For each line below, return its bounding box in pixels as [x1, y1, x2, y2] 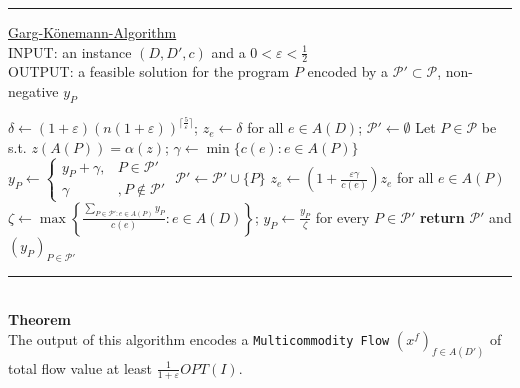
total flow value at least [8, 357, 152, 378]
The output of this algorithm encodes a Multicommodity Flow [8, 328, 390, 349]
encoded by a [307, 61, 389, 82]
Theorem [8, 309, 71, 330]
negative [8, 81, 59, 102]
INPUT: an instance [8, 41, 132, 62]
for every [315, 206, 370, 227]
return [419, 206, 465, 227]
